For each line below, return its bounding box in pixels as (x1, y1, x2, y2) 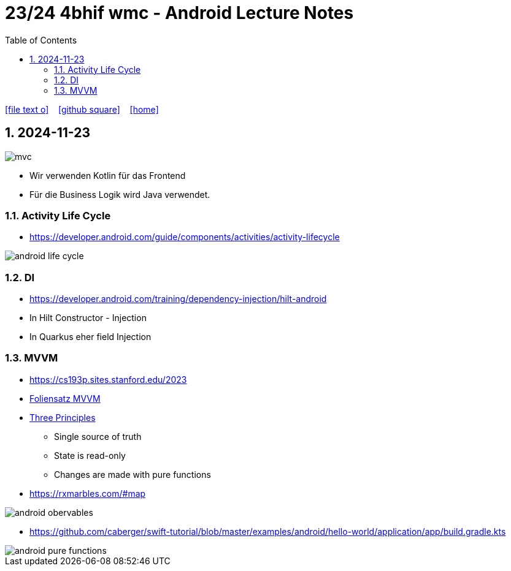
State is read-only (54, 450, 126, 461)
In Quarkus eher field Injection (29, 331, 152, 342)
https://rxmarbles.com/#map (29, 488, 146, 499)
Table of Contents (5, 34, 77, 45)
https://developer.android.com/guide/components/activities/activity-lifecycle (29, 232, 340, 243)
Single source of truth (54, 431, 142, 442)
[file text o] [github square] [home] (5, 104, 159, 115)
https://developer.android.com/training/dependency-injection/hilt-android (29, 293, 327, 304)
